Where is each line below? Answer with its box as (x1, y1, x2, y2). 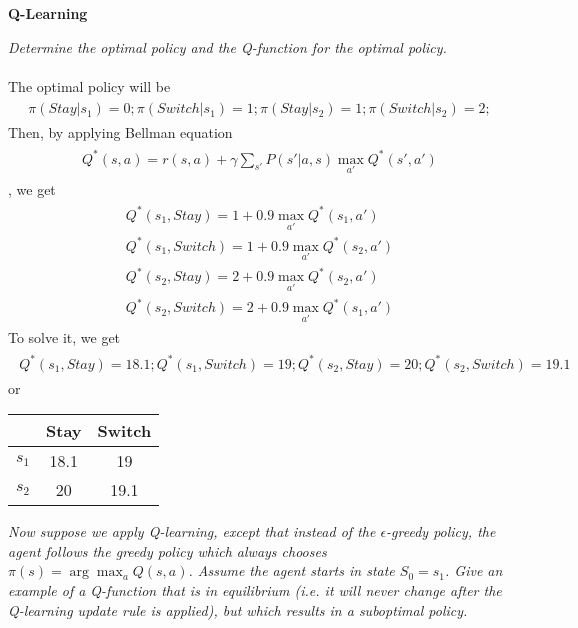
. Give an (445, 560, 503, 581)
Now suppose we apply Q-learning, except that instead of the (8, 521, 376, 542)
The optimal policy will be (8, 75, 171, 96)
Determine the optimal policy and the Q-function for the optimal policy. (8, 36, 447, 57)
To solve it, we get (8, 327, 121, 348)
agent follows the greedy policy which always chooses (8, 540, 327, 561)
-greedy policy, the (386, 521, 496, 542)
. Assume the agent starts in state (188, 560, 395, 581)
